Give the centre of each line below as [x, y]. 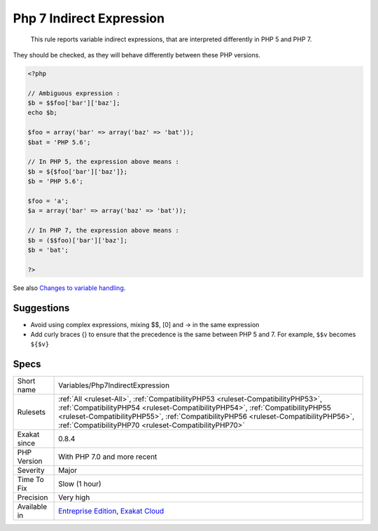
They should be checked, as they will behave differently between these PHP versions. [136, 55]
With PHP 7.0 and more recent [108, 457]
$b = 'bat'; [48, 250]
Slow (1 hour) [80, 484]
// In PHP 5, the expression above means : [104, 162]
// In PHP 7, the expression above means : [104, 230]
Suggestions [41, 308]
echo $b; [43, 113]
